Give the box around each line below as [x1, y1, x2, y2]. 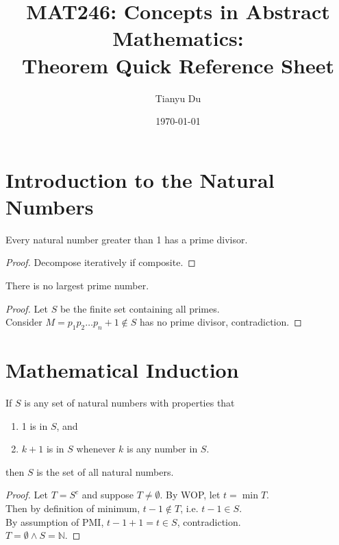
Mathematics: [112, 24, 244, 52]
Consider [5, 315, 42, 329]
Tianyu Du [155, 90, 201, 105]
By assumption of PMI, [5, 514, 104, 529]
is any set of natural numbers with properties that [24, 396, 235, 410]
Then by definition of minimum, [5, 501, 140, 516]
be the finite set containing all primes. [60, 301, 220, 315]
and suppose [81, 487, 134, 502]
